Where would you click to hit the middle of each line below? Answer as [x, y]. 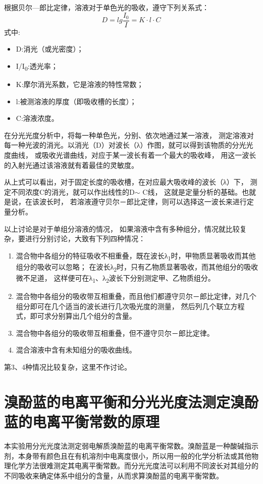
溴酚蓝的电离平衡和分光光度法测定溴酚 [131, 401]
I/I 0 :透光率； [37, 66]
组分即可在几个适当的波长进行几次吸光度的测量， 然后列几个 [116, 306]
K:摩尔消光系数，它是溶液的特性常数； [80, 84]
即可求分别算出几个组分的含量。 [83, 316]
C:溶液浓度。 [37, 118]
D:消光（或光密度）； [50, 49]
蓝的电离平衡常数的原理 [82, 421]
